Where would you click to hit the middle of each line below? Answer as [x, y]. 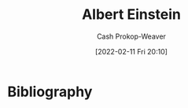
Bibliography [50, 91]
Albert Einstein [131, 15]
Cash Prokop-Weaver [131, 36]
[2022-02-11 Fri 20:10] [131, 51]
